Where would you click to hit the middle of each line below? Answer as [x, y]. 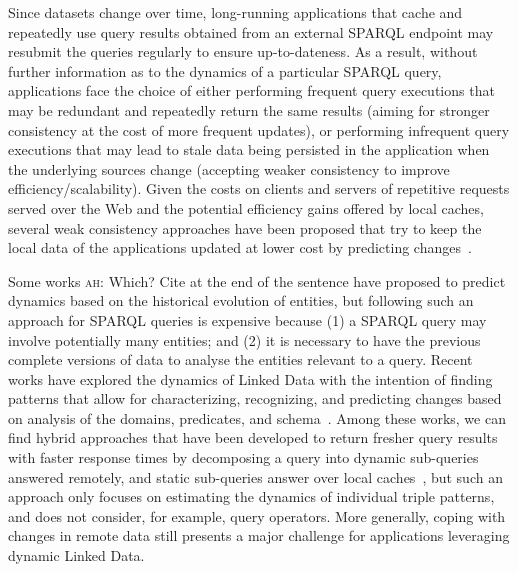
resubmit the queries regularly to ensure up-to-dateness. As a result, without [243, 51]
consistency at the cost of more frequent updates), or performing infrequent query [259, 129]
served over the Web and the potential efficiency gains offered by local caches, [246, 207]
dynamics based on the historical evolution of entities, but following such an [241, 300]
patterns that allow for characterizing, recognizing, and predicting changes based [255, 398]
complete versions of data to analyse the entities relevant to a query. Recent [240, 359]
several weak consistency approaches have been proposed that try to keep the [245, 227]
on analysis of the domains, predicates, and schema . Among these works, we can [257, 417]
